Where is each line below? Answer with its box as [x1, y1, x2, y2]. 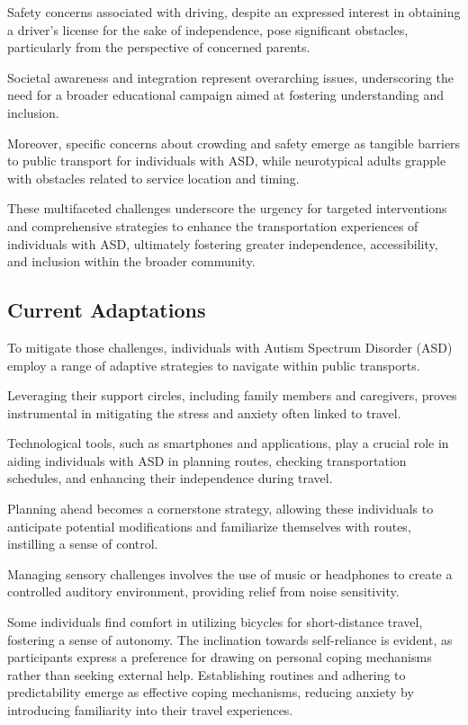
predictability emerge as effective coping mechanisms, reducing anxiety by [7, 683, 414, 702]
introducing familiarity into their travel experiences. [7, 701, 293, 720]
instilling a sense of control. [7, 534, 158, 553]
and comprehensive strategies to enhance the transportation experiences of [7, 216, 418, 235]
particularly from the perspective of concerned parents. [7, 38, 310, 57]
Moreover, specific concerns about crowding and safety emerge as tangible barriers [7, 133, 461, 152]
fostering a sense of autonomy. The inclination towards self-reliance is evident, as [7, 630, 453, 649]
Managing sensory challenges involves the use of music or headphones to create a [7, 564, 453, 583]
